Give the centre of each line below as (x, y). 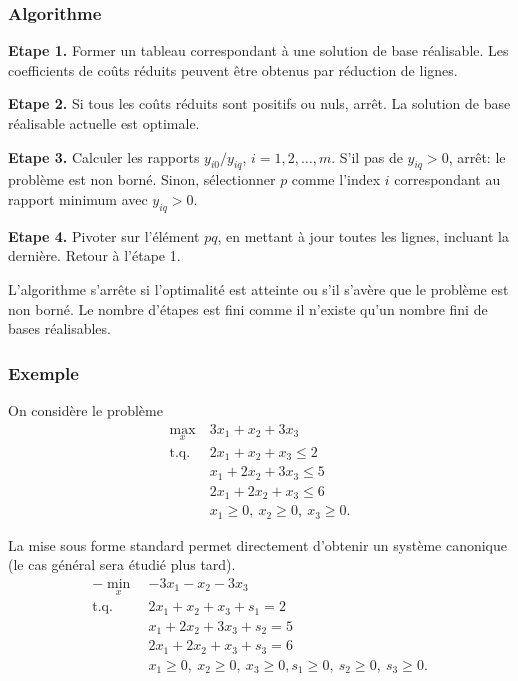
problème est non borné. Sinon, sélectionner (142, 179)
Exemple (43, 372)
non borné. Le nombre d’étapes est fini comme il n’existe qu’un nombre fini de (248, 308)
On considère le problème (85, 409)
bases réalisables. (59, 328)
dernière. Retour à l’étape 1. (94, 255)
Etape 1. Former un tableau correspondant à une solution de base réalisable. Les (258, 50)
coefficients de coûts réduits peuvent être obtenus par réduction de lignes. (233, 69)
